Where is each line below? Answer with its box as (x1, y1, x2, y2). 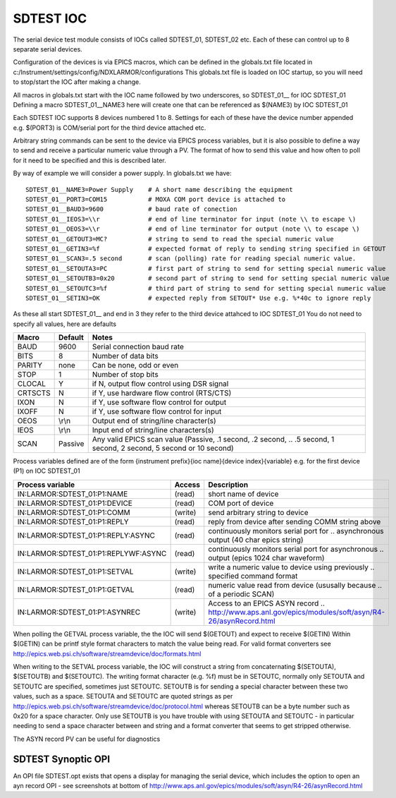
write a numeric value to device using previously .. (208, 562, 375, 572)
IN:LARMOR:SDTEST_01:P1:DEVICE (17, 498, 133, 508)
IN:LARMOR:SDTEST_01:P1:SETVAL (17, 567, 134, 576)
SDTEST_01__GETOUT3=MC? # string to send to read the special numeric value (25, 235, 334, 243)
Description (208, 480, 249, 490)
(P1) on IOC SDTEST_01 (13, 466, 80, 476)
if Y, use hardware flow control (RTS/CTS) (92, 388, 232, 398)
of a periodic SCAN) (208, 589, 275, 599)
